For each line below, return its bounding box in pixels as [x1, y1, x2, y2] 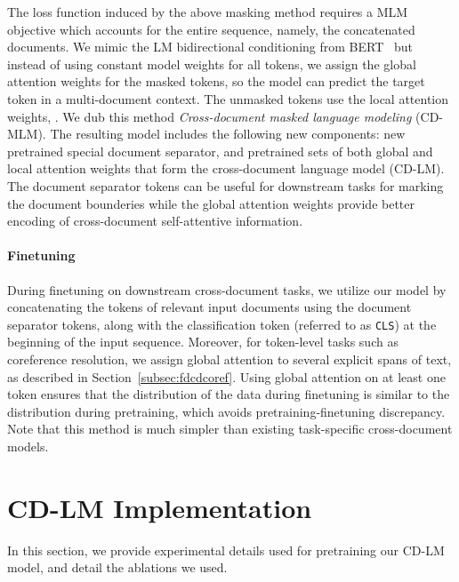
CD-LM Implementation [7, 489, 312, 525]
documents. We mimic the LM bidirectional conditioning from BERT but [7, 37, 413, 56]
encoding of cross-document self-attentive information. [7, 211, 303, 230]
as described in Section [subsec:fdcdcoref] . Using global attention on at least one [7, 367, 446, 386]
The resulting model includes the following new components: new [50, 124, 406, 143]
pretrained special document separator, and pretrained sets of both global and [7, 141, 433, 160]
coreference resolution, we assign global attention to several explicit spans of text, [7, 349, 452, 368]
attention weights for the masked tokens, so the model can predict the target [7, 72, 425, 91]
